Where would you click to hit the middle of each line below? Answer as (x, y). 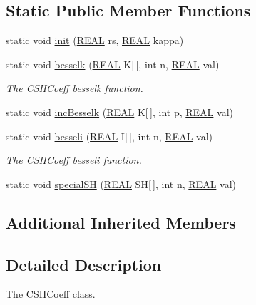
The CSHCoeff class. (51, 294)
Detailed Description (84, 264)
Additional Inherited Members (121, 222)
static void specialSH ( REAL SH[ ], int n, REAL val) (121, 183)
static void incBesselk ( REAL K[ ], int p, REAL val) (119, 112)
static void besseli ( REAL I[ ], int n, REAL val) (109, 136)
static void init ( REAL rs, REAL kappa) (95, 40)
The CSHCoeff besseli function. (74, 160)
